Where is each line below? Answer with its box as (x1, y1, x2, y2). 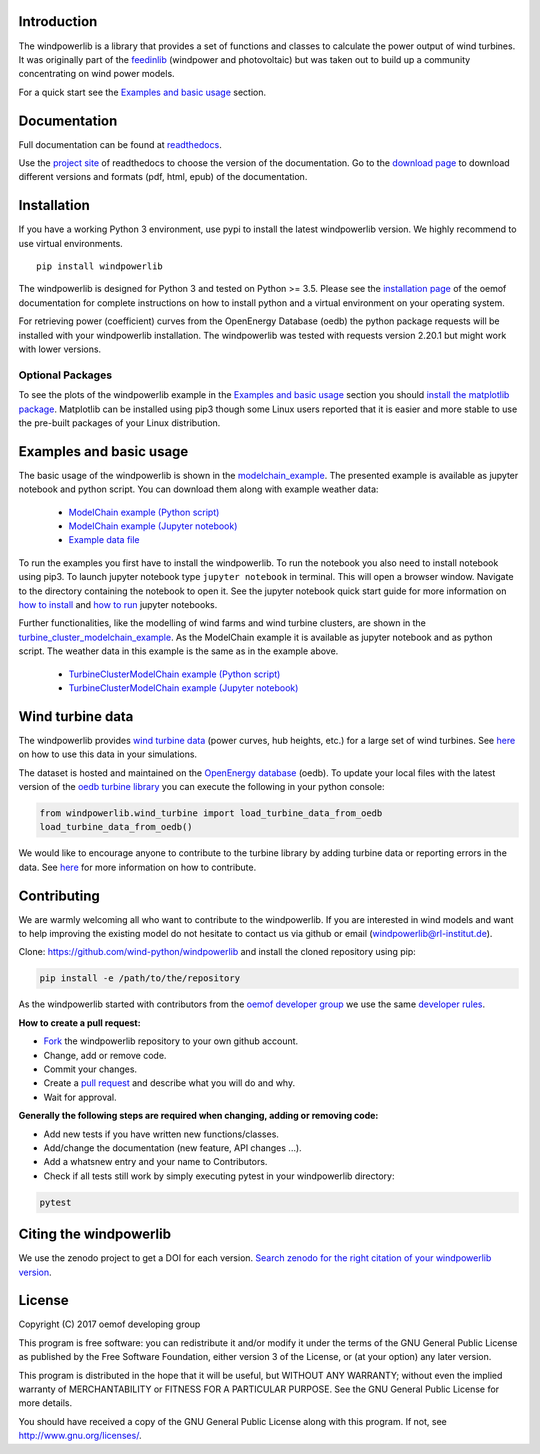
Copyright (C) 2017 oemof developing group (18, 1318, 201, 1330)
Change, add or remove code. (43, 1049, 167, 1061)
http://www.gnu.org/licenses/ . (18, 1430, 142, 1442)
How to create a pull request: (18, 1016, 141, 1029)
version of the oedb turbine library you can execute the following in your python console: (18, 781, 385, 792)
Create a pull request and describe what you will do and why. (43, 1077, 295, 1089)
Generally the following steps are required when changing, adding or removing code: (18, 1110, 379, 1122)
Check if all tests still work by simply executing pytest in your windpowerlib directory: (43, 1170, 395, 1182)
